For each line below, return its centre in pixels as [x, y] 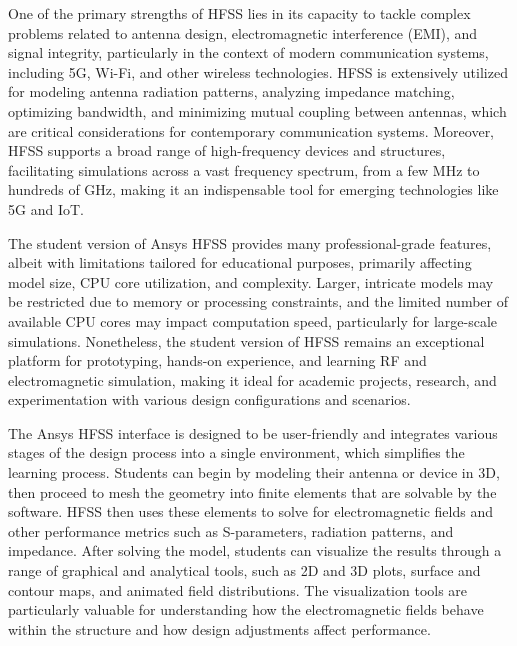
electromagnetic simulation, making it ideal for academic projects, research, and [252, 379]
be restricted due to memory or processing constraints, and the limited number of [258, 301]
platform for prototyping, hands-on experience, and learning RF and [217, 360]
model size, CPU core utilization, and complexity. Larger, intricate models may [251, 281]
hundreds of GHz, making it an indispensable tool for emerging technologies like [253, 189]
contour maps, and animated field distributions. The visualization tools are [238, 589]
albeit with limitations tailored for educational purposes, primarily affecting [240, 262]
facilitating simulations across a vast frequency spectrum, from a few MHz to [244, 169]
